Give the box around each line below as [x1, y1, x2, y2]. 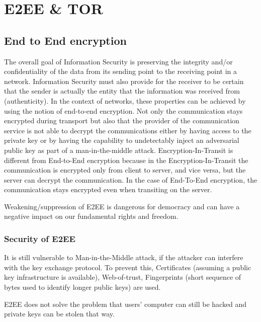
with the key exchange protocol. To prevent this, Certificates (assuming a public [4, 262, 251, 272]
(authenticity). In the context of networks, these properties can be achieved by [4, 95, 246, 106]
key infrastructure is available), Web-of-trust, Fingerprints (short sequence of [4, 272, 241, 282]
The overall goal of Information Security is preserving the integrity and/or [4, 56, 233, 66]
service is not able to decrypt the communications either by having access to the [4, 125, 251, 135]
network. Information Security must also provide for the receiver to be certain [4, 75, 244, 86]
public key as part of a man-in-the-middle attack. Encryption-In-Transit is [4, 144, 233, 155]
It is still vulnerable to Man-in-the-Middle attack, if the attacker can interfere [4, 252, 243, 263]
